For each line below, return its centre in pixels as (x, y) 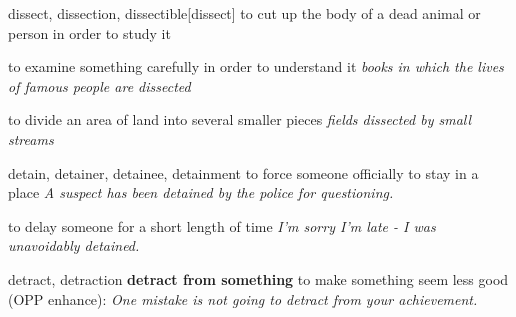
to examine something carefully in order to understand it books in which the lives (256, 66)
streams (31, 138)
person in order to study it (89, 32)
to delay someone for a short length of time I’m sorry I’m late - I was (222, 225)
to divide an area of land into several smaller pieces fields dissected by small (240, 119)
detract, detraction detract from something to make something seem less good (258, 278)
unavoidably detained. (74, 245)
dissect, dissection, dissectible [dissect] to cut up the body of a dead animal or (244, 13)
